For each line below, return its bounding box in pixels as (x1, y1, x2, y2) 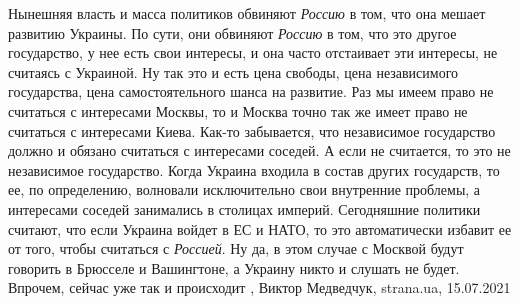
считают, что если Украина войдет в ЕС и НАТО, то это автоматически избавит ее (8, 218, 512, 239)
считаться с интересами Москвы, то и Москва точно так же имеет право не (8, 100, 468, 121)
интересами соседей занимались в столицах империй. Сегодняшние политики (8, 198, 481, 219)
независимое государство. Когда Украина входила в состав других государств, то (8, 159, 500, 180)
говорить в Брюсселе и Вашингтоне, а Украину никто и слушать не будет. (8, 257, 460, 278)
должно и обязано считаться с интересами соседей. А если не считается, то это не (8, 140, 511, 161)
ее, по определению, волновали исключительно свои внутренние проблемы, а (8, 179, 481, 200)
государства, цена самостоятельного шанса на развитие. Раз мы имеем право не (8, 81, 494, 102)
